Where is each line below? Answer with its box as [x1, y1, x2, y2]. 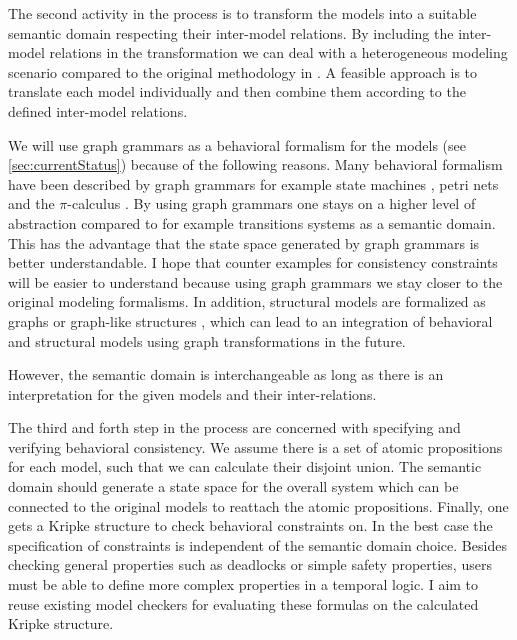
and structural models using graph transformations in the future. [8, 330, 406, 351]
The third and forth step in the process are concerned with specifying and [8, 417, 461, 438]
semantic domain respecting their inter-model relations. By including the [8, 22, 454, 43]
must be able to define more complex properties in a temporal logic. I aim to [8, 574, 479, 595]
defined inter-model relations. [8, 100, 188, 121]
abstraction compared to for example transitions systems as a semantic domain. [8, 212, 496, 233]
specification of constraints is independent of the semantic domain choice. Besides [8, 534, 507, 555]
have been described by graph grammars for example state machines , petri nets [8, 173, 499, 194]
